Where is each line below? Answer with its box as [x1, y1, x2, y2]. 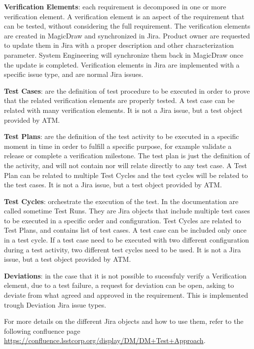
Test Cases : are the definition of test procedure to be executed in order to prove [4, 85, 250, 96]
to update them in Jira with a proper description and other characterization [4, 40, 234, 50]
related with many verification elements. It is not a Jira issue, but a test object [4, 105, 243, 115]
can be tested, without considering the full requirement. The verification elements [4, 21, 251, 31]
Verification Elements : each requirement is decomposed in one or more [4, 1, 226, 11]
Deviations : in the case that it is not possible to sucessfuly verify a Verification [4, 270, 247, 280]
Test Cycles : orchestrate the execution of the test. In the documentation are [4, 196, 239, 206]
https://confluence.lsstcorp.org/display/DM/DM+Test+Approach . [4, 335, 206, 346]
